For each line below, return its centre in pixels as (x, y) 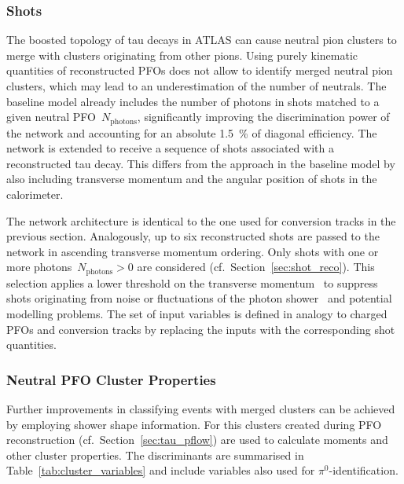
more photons (39, 267)
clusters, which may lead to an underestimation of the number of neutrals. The (196, 86)
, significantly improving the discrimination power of (263, 117)
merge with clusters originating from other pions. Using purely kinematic (182, 55)
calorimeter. (35, 194)
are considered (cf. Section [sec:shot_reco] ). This (256, 267)
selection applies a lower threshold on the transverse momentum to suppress (192, 282)
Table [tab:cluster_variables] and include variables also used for (161, 470)
